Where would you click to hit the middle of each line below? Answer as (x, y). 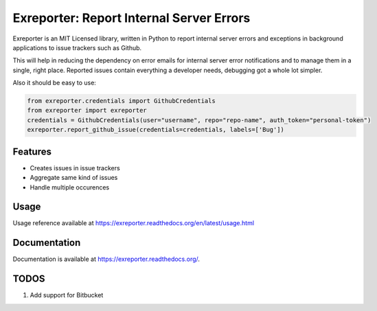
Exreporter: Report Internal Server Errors (132, 18)
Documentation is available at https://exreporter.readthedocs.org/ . (106, 259)
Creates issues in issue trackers (75, 168)
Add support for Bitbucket (67, 295)
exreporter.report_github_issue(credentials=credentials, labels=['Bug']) (156, 130)
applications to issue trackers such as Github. (77, 47)
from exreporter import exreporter (87, 111)
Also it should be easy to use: (54, 83)
